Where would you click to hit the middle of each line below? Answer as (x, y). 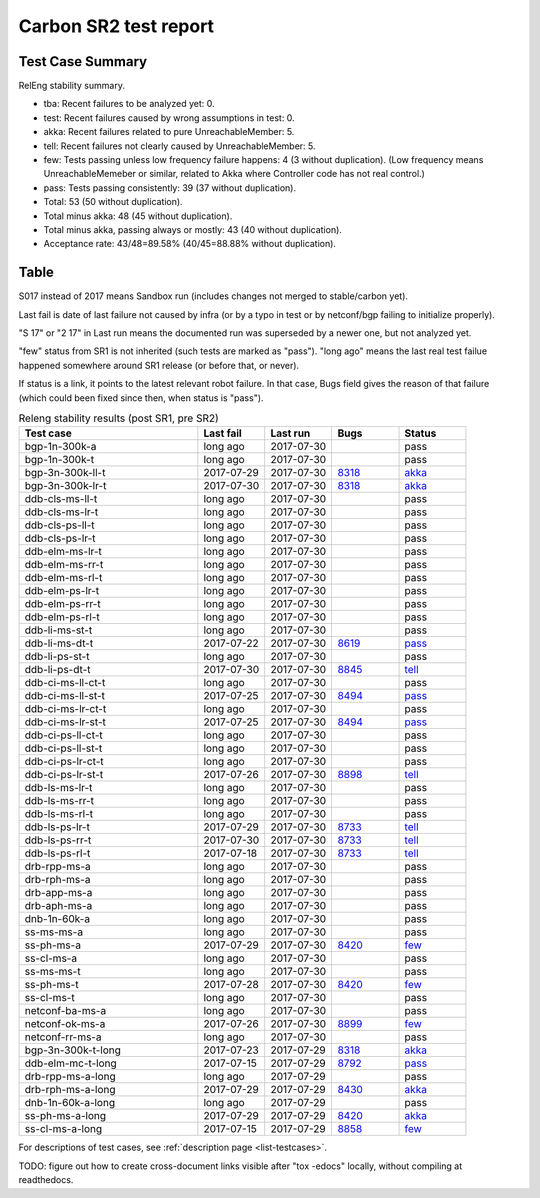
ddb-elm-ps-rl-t (62, 617)
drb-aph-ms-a (58, 906)
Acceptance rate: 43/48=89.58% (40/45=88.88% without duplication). (190, 244)
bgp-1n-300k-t (59, 460)
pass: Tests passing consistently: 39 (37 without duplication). (170, 187)
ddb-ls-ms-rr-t (59, 801)
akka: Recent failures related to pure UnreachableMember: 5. (169, 132)
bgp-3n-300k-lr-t (65, 486)
